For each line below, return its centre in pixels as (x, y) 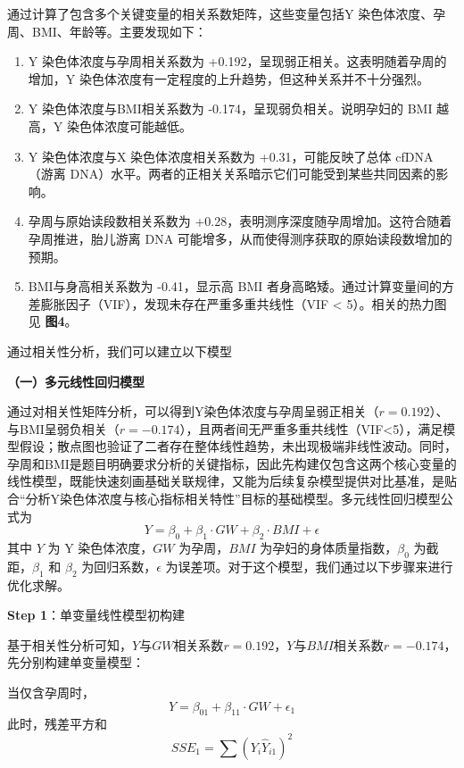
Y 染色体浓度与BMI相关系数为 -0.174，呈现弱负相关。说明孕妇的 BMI (230, 109)
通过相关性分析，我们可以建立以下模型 (120, 351)
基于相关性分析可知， (70, 644)
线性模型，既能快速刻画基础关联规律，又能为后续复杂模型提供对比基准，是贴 (232, 481)
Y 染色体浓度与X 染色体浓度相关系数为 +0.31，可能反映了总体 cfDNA (231, 156)
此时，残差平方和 (57, 724)
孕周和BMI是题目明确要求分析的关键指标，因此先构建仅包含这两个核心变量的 (232, 463)
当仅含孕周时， (51, 693)
